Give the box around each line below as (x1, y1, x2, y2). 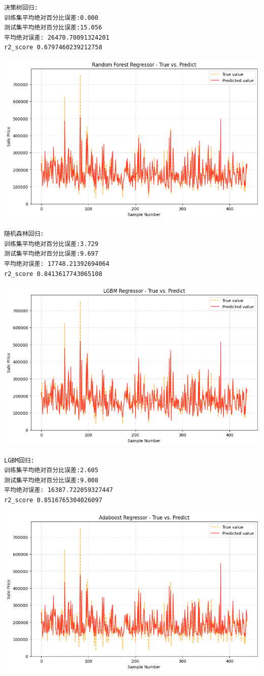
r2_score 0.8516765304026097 (4, 496, 103, 504)
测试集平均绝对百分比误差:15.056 (4, 24, 102, 32)
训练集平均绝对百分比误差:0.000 (4, 14, 98, 21)
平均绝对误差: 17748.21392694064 (4, 260, 110, 268)
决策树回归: (4, 4, 38, 11)
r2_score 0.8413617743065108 (4, 270, 103, 278)
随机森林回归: (4, 230, 44, 238)
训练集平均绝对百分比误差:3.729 (4, 240, 98, 248)
